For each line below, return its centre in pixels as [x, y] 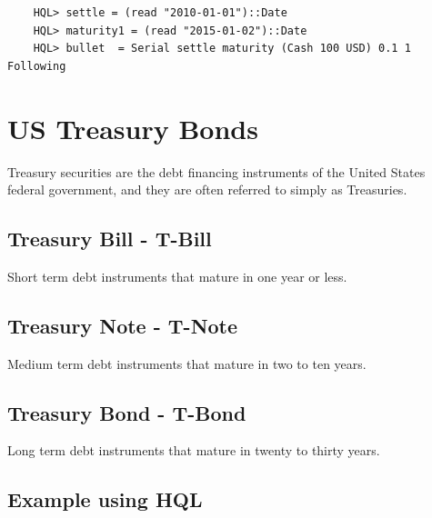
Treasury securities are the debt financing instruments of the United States [216, 171]
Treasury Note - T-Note [123, 325]
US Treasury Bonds [133, 128]
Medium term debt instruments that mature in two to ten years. [187, 363]
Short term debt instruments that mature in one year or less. [177, 276]
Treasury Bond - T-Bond [127, 412]
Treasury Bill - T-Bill [110, 239]
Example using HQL [105, 499]
